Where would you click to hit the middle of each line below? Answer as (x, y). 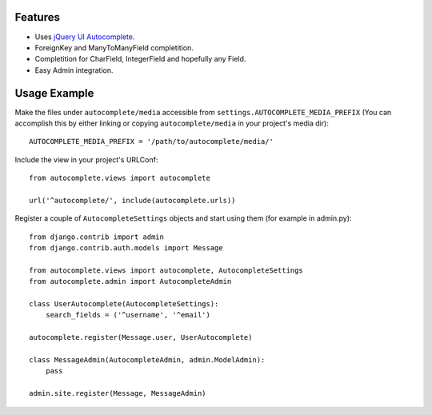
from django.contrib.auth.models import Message (126, 248)
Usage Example (54, 93)
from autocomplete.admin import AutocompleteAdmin (130, 281)
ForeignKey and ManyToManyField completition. (114, 47)
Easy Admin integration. (74, 70)
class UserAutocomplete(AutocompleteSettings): (124, 304)
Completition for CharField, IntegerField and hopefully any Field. (140, 59)
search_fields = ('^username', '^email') (128, 315)
